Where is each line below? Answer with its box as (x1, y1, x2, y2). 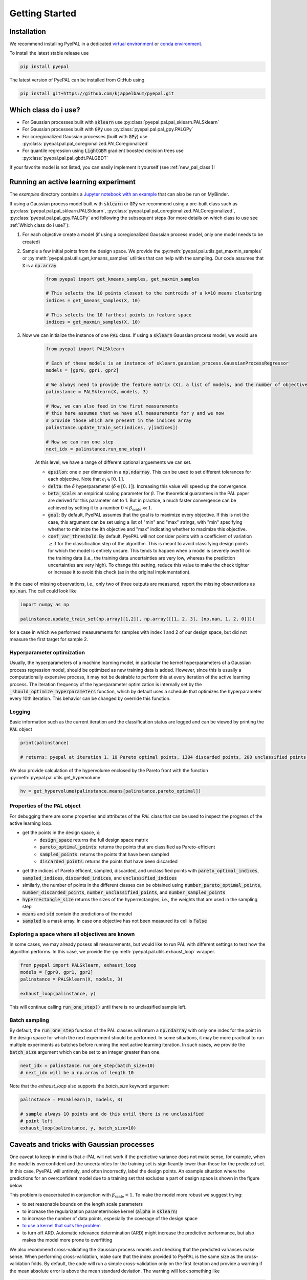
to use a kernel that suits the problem (22, 1223, 101, 1229)
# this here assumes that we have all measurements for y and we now (46, 410, 224, 416)
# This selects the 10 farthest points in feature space (46, 312, 192, 317)
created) (22, 239, 40, 245)
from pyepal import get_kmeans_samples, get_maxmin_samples (46, 276, 200, 282)
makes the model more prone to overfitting (22, 1237, 113, 1243)
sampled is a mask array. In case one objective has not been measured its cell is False (22, 918, 207, 924)
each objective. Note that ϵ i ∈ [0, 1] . (48, 476, 125, 483)
